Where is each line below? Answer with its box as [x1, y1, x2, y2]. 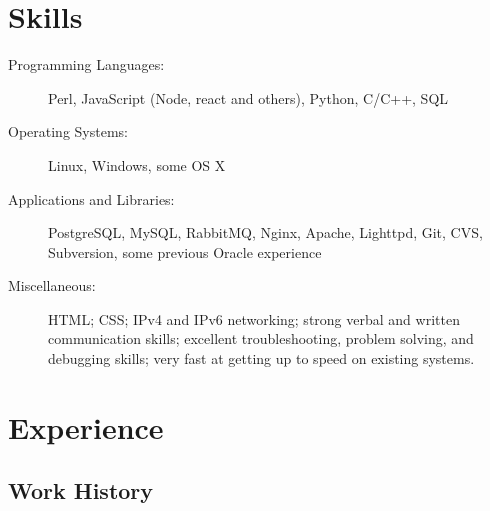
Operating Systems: [8, 121, 128, 142]
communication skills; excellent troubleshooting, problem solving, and [48, 328, 474, 349]
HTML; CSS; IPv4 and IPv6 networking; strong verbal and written [48, 308, 460, 329]
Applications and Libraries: [8, 188, 175, 209]
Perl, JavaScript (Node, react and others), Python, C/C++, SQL [48, 87, 449, 108]
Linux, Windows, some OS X [48, 154, 226, 175]
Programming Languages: [8, 54, 165, 75]
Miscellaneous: [8, 275, 96, 296]
